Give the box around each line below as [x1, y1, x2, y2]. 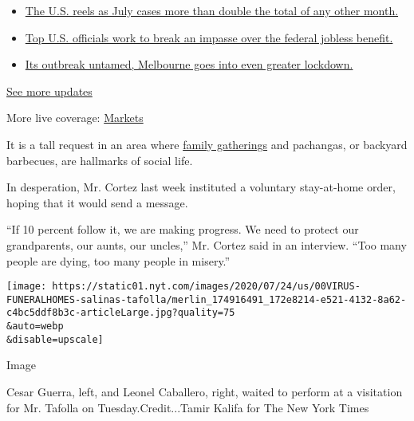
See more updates [6, 82, 93, 99]
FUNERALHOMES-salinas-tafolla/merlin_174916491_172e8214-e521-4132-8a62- [6, 293, 407, 305]
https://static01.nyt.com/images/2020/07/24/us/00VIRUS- [52, 281, 361, 293]
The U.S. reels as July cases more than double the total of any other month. [25, 2, 399, 18]
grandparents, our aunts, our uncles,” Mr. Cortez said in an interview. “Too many [6, 236, 407, 253]
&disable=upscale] [6, 333, 104, 345]
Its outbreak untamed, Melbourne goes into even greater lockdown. [25, 56, 353, 73]
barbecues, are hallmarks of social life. [6, 151, 193, 168]
